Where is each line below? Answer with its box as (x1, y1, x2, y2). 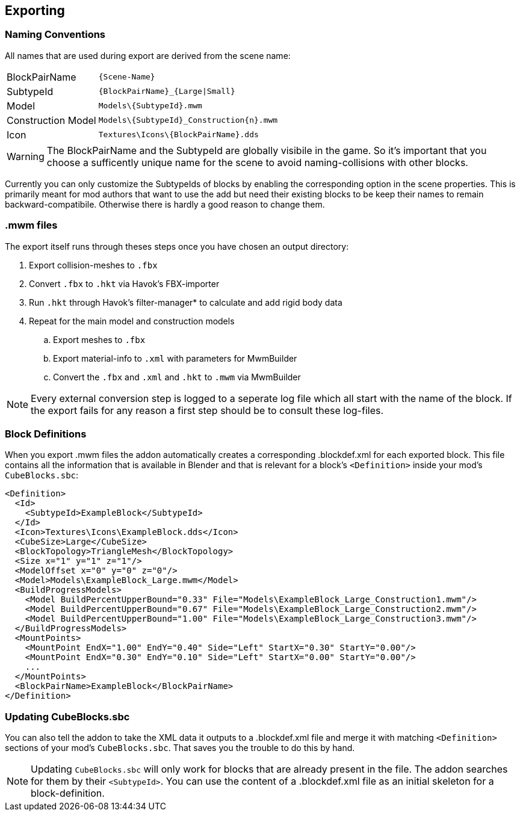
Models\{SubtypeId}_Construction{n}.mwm (98, 116, 278, 125)
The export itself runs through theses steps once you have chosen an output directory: (5, 241, 349, 252)
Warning (7, 150, 45, 162)
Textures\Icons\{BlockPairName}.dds (98, 130, 259, 140)
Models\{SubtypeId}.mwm (98, 101, 202, 111)
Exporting (5, 3, 65, 18)
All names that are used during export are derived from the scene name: (5, 50, 291, 61)
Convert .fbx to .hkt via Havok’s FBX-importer (29, 278, 220, 289)
